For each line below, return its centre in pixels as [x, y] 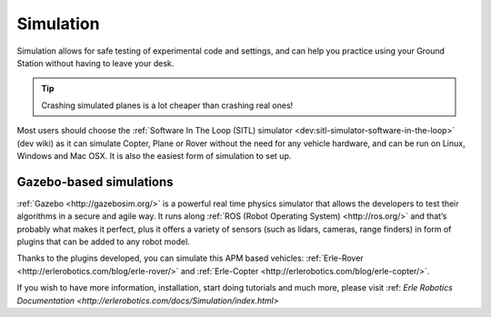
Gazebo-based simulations [95, 182]
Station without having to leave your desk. [95, 63]
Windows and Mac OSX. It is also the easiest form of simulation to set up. [154, 155]
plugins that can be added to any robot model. [103, 242]
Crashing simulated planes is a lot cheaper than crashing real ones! [167, 105]
